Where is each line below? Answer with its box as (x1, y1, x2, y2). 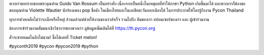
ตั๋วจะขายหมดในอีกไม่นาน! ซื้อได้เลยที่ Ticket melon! (9, 34, 97, 40)
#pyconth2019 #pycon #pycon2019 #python (9, 43, 99, 49)
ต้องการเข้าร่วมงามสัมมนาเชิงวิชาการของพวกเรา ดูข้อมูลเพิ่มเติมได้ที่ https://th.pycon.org (9, 25, 155, 31)
